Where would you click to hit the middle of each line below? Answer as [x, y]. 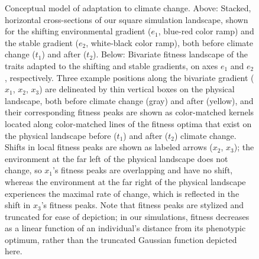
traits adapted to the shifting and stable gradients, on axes [111, 65]
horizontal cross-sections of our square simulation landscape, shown [127, 19]
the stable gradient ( [42, 42]
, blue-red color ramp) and [206, 31]
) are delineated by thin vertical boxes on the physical [137, 89]
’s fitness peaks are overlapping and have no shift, [143, 170]
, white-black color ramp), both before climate [170, 42]
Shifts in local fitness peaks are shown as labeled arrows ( [109, 147]
